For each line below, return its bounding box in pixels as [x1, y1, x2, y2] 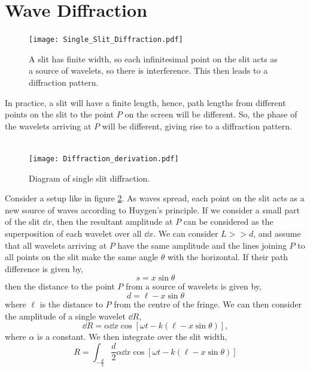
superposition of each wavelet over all [5, 227, 142, 239]
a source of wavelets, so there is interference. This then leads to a [29, 64, 268, 77]
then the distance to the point [5, 280, 115, 292]
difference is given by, [5, 262, 83, 275]
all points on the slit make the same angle [5, 251, 159, 263]
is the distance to [39, 297, 103, 310]
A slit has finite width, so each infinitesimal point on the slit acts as [29, 52, 278, 65]
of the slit [5, 215, 40, 228]
